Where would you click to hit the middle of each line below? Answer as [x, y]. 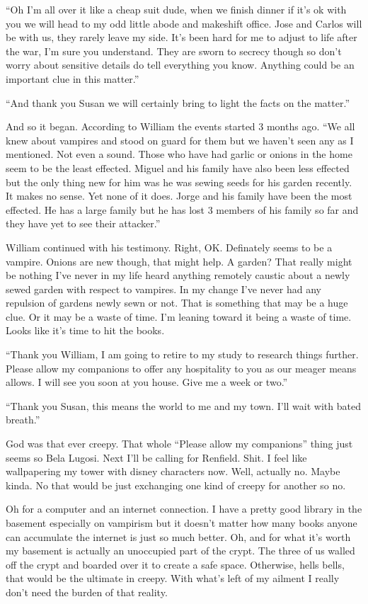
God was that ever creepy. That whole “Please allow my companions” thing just [179, 444]
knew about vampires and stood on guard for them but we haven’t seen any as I [180, 140]
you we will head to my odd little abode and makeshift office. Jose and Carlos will [184, 23]
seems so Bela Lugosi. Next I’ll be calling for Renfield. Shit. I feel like [156, 457]
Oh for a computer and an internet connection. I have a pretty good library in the [184, 509]
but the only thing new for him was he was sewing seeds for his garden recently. [179, 182]
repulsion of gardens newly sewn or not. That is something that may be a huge [177, 303]
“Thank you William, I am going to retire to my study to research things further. [182, 354]
